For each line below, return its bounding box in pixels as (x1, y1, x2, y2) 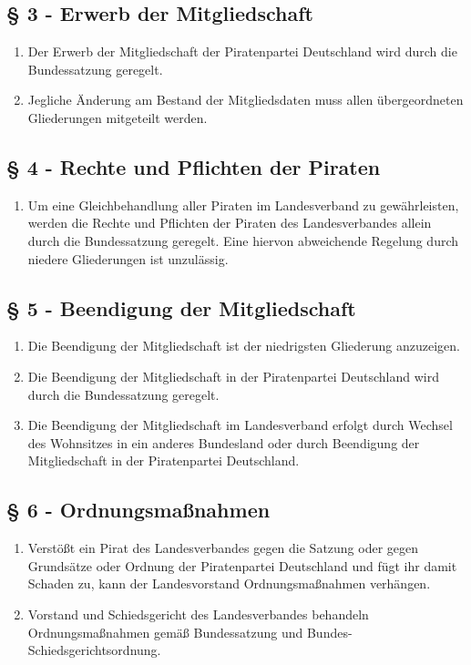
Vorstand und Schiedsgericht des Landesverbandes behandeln (27, 604, 369, 623)
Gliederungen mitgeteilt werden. (27, 107, 208, 127)
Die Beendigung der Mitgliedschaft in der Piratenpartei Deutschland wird (27, 366, 439, 385)
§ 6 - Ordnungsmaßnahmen (6, 496, 271, 524)
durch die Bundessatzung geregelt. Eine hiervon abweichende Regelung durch (27, 230, 459, 250)
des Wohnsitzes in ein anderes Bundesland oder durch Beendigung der (27, 433, 420, 452)
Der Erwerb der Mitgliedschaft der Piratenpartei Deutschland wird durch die (27, 42, 457, 61)
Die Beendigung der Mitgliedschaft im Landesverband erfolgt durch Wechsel (27, 415, 453, 435)
